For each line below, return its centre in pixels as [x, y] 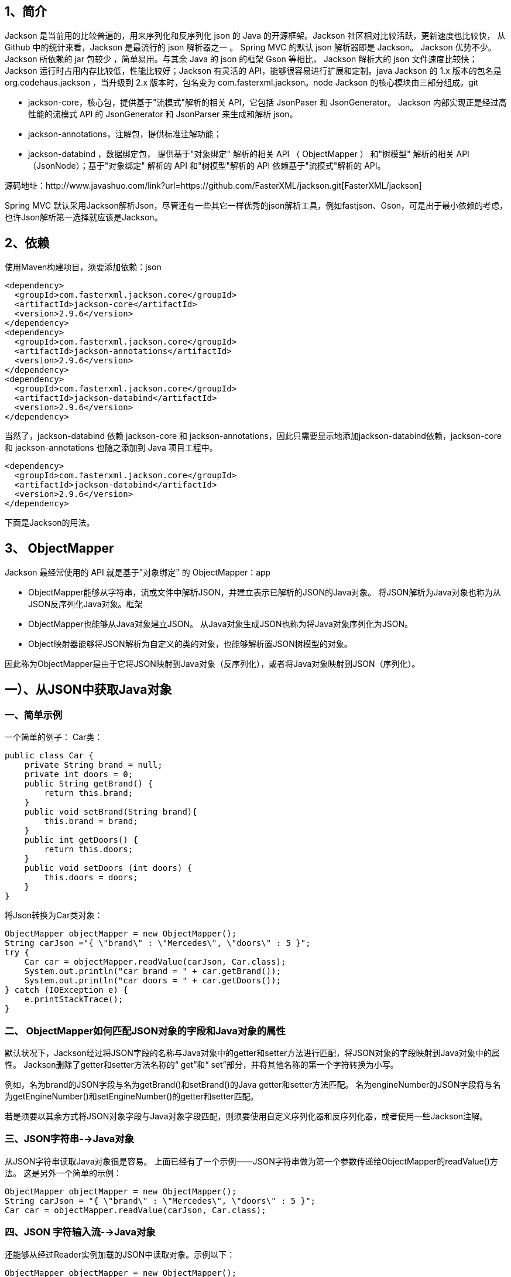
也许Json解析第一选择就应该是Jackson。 [84, 217]
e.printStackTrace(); [74, 1000]
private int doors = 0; [79, 774]
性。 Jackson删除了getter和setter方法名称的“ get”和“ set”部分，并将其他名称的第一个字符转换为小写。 [202, 1065]
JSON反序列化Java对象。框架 [85, 604]
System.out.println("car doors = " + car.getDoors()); [153, 981]
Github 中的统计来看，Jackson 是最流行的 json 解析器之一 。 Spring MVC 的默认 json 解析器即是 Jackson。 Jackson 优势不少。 [251, 47]
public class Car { [49, 756]
